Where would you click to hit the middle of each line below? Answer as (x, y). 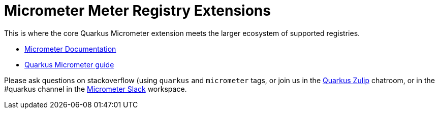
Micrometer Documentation (70, 49)
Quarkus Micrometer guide (69, 64)
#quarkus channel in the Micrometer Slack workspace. (96, 89)
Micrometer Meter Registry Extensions (137, 11)
